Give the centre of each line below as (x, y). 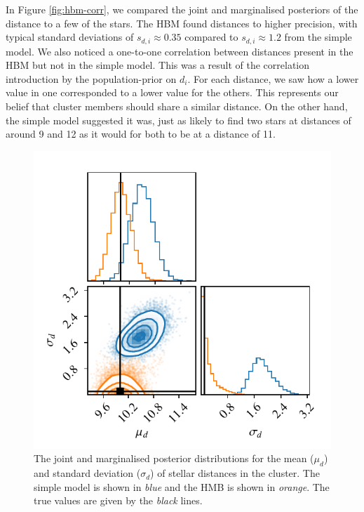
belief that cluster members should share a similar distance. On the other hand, (177, 106)
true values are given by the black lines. (118, 500)
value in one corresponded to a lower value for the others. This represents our (172, 92)
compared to (211, 37)
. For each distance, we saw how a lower (273, 78)
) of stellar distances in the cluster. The (235, 473)
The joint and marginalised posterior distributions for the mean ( (174, 458)
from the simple (318, 37)
